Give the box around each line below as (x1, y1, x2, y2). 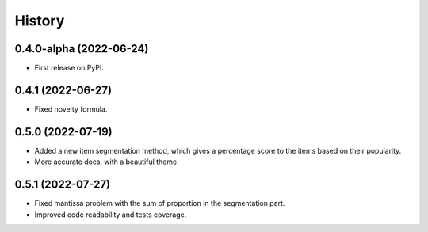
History (14, 12, 65, 29)
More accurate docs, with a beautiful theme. (34, 157, 180, 166)
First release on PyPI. (34, 63, 105, 73)
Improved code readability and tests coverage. (34, 210, 187, 219)
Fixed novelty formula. (34, 104, 108, 114)
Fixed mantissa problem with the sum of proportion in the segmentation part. (34, 199, 285, 208)
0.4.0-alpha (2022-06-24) (14, 42, 149, 55)
